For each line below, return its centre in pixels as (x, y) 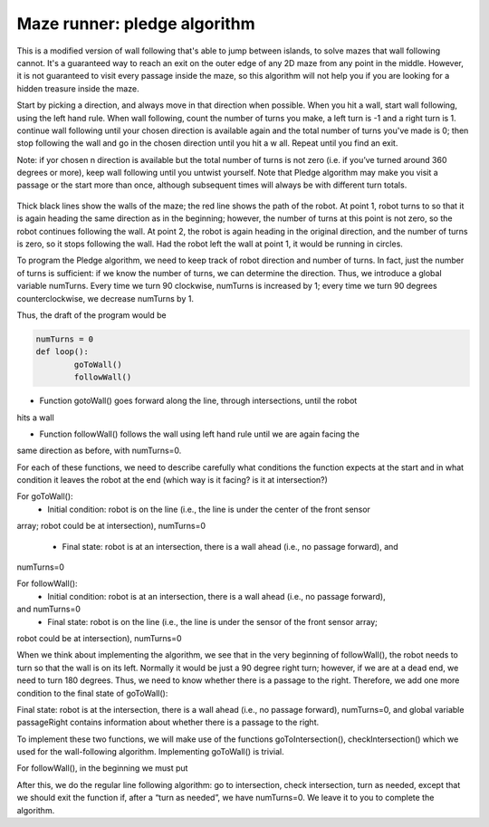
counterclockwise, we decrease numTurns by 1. (105, 298)
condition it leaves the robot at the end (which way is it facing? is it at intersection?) (172, 480)
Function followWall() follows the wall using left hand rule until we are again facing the (199, 434)
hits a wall (35, 418)
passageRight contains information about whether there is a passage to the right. (168, 722)
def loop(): (62, 352)
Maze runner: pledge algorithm (136, 24)
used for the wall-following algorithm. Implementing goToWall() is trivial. (150, 752)
